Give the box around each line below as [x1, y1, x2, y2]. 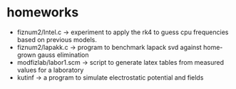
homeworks [6, 4, 79, 21]
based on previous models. [16, 35, 97, 43]
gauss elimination [37, 51, 90, 59]
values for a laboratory [16, 66, 84, 74]
